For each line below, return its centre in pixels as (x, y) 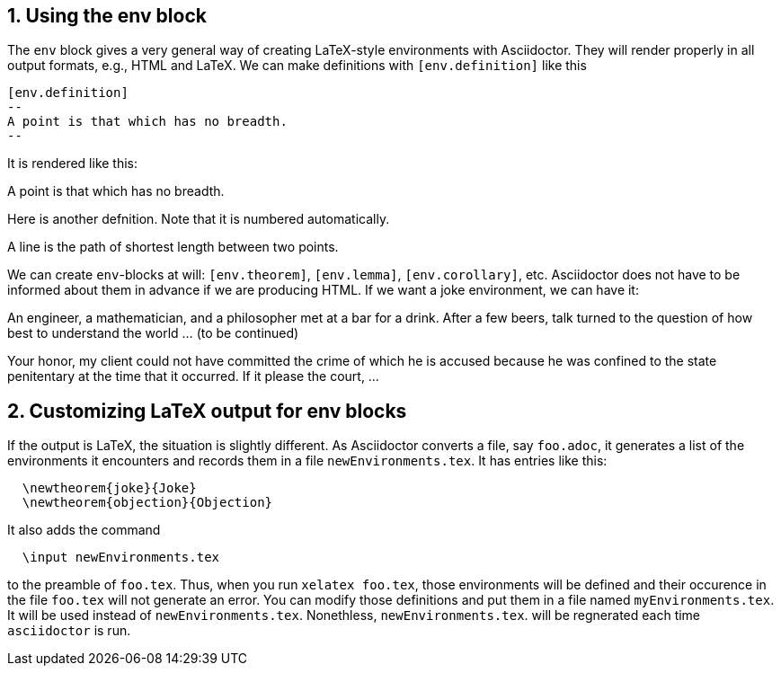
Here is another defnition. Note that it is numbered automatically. (199, 219)
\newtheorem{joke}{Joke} (109, 488)
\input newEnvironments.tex (121, 558)
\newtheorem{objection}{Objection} (147, 503)
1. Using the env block (107, 16)
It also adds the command (84, 530)
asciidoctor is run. (69, 631)
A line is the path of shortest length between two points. (173, 247)
